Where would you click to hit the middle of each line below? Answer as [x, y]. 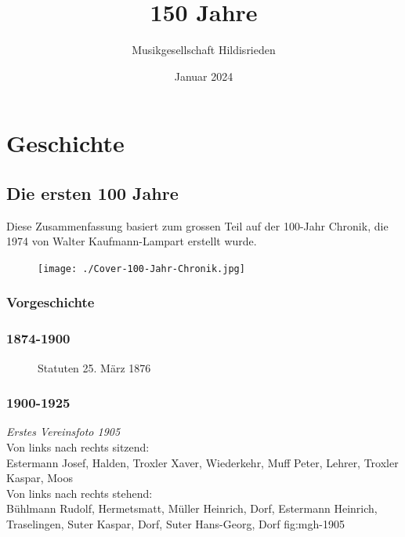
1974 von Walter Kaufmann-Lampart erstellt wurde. [132, 241]
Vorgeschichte [51, 302]
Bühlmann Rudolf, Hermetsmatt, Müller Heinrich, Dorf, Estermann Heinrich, [192, 508]
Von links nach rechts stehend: [80, 493]
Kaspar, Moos [40, 478]
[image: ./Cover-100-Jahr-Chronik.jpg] [141, 268]
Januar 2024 [204, 76]
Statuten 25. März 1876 [94, 367]
